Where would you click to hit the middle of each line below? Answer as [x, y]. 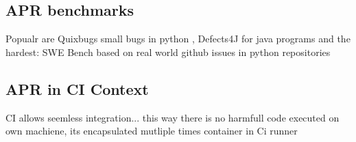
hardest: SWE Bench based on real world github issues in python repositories [168, 52]
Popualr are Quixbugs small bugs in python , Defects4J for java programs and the [178, 39]
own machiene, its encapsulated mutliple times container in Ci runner [152, 131]
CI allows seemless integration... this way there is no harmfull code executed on [173, 117]
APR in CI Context [77, 88]
